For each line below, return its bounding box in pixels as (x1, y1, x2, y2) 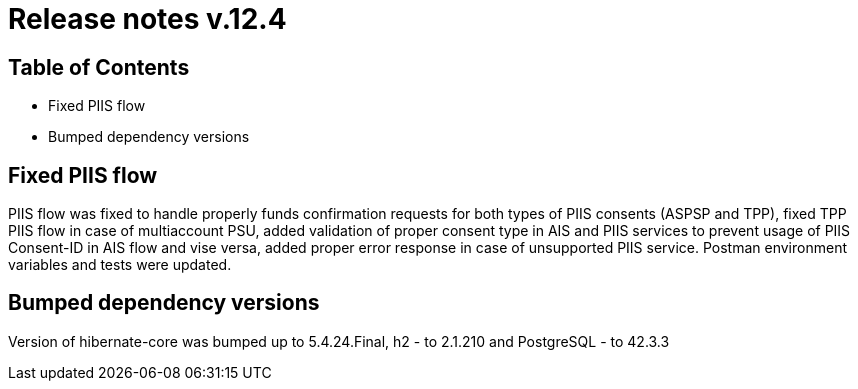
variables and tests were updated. (8, 256, 232, 274)
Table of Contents (8, 54, 190, 80)
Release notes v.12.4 (8, 2, 287, 36)
